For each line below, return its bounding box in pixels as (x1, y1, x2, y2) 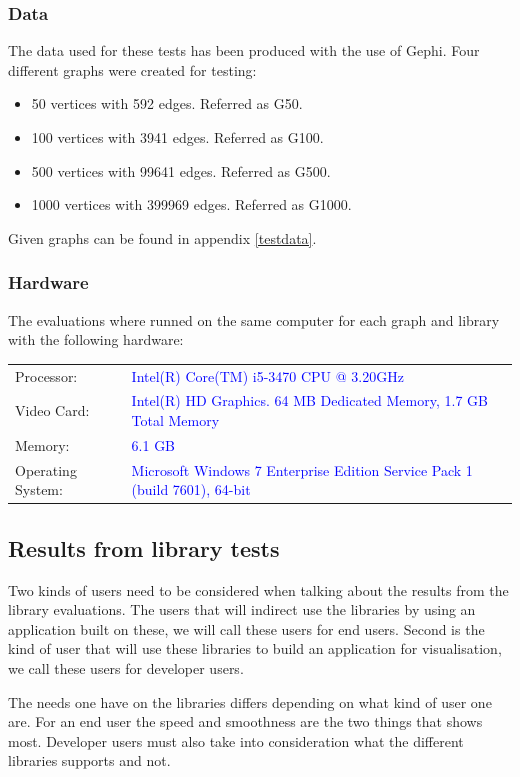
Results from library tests (8, 532, 280, 563)
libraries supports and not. (8, 750, 171, 771)
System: (15, 479, 63, 500)
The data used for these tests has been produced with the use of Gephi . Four (8, 40, 480, 61)
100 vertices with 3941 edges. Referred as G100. (31, 127, 324, 147)
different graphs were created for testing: (8, 59, 257, 80)
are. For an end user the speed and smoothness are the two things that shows (8, 711, 483, 732)
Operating (15, 459, 77, 480)
